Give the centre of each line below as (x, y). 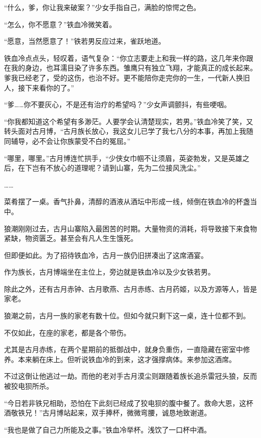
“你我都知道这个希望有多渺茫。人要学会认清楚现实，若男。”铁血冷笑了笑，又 (129, 121)
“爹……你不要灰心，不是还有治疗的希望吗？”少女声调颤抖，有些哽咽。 (117, 104)
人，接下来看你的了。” (39, 87)
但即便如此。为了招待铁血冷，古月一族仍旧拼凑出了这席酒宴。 (106, 255)
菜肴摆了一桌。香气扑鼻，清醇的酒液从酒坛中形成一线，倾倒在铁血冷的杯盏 (127, 201)
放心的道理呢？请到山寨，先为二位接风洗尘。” (127, 168)
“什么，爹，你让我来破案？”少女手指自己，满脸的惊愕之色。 (102, 7)
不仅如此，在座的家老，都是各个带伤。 (67, 332)
